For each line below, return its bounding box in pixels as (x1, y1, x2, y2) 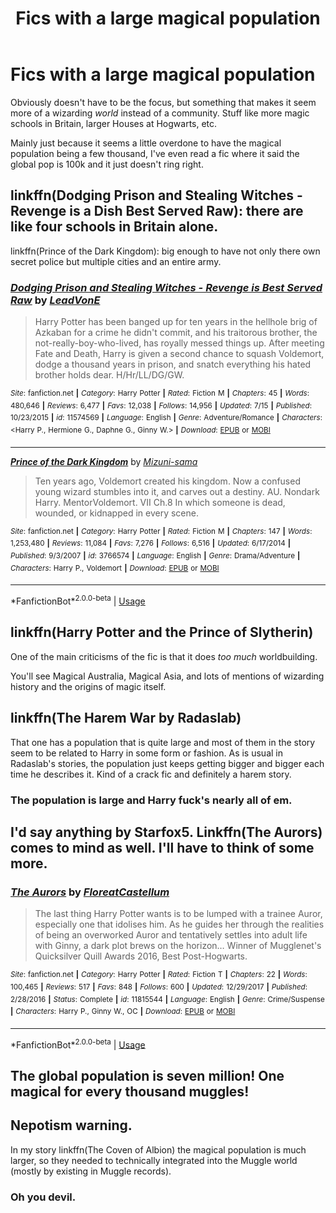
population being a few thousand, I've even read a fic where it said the (10, 147, 300, 159)
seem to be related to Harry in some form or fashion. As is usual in (10, 747, 283, 759)
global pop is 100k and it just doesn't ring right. (10, 158, 204, 170)
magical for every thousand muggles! (10, 1083, 250, 1100)
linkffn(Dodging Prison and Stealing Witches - (10, 187, 303, 204)
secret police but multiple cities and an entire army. (10, 255, 222, 267)
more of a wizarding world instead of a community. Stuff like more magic (10, 107, 310, 119)
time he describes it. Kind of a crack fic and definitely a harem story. (10, 768, 292, 780)
